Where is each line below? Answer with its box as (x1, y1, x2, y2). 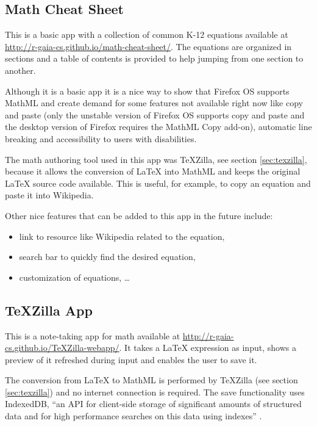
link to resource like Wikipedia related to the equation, (19, 229, 225, 242)
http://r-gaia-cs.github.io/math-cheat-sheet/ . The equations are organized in (5, 40, 292, 52)
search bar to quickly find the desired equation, (19, 250, 196, 263)
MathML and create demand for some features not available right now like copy (5, 96, 303, 109)
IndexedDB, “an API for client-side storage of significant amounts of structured (5, 397, 302, 410)
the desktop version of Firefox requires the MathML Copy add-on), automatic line (5, 120, 312, 133)
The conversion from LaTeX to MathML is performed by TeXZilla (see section (5, 374, 298, 386)
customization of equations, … (19, 270, 130, 283)
